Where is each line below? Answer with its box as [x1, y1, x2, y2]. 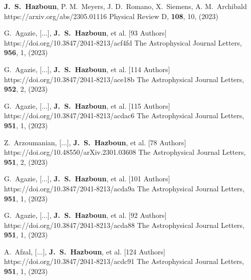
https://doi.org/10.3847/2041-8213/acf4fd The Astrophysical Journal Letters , [4, 37, 242, 48]
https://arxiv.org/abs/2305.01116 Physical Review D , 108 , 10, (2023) [4, 11, 218, 21]
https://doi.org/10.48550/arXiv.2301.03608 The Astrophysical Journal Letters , [4, 147, 246, 157]
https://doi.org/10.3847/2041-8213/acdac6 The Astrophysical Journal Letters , [4, 110, 244, 121]
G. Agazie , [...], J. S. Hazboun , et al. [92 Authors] [4, 210, 167, 220]
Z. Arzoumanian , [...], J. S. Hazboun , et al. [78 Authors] [4, 137, 186, 147]
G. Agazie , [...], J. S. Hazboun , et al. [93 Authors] [4, 28, 167, 38]
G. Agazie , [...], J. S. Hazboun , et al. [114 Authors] [4, 64, 170, 74]
